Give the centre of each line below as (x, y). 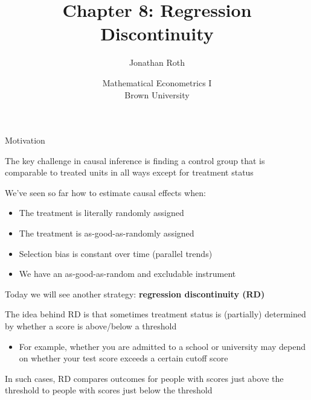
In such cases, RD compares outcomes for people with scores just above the (144, 378)
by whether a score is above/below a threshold (91, 326)
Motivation (25, 140)
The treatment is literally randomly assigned (101, 213)
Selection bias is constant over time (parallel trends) (116, 253)
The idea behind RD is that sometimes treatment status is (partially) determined (155, 314)
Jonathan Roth (157, 62)
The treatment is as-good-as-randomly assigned (107, 233)
